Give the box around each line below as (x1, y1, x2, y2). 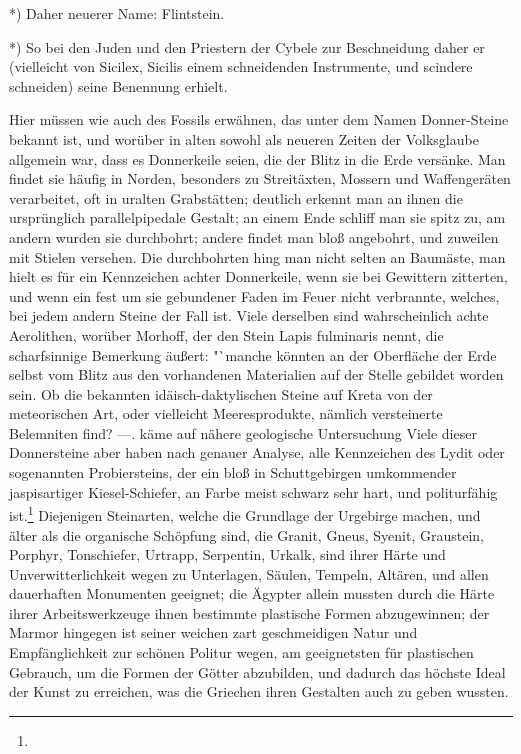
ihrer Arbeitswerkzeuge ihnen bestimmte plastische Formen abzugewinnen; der (9, 602, 490, 623)
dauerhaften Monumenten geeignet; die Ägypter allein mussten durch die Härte (9, 583, 495, 604)
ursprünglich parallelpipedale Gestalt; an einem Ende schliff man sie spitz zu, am (9, 207, 506, 228)
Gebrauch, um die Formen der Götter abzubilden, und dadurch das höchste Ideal (9, 661, 506, 682)
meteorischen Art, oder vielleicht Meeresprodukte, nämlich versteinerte (9, 403, 443, 424)
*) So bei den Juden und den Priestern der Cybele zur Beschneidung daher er (9, 36, 485, 57)
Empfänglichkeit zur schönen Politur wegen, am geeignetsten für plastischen (9, 642, 474, 663)
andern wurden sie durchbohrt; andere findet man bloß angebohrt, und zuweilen (9, 226, 499, 247)
